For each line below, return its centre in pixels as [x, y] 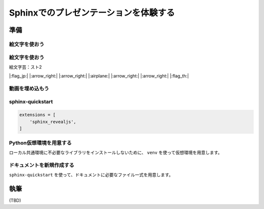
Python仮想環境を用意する [40, 143]
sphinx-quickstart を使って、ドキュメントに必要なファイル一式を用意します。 [91, 175]
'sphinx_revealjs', [53, 122]
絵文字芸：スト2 [25, 67]
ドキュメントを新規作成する [42, 165]
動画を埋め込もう [29, 89]
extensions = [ [37, 115]
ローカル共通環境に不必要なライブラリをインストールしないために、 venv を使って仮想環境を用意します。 [116, 152]
